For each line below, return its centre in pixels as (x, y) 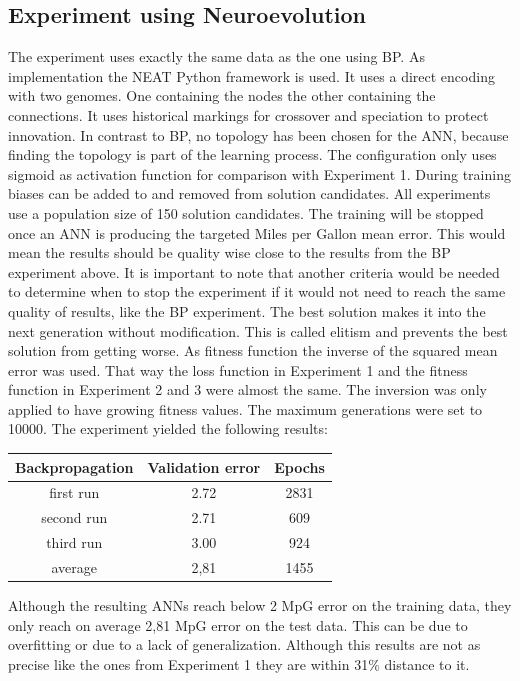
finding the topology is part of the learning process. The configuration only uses (252, 154)
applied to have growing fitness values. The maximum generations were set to (245, 408)
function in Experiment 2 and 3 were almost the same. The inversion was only (247, 389)
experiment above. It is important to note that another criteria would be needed (254, 271)
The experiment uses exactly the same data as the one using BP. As (216, 56)
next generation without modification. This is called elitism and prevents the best (258, 330)
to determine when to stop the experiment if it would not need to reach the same (257, 291)
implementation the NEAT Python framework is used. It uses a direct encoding (251, 75)
